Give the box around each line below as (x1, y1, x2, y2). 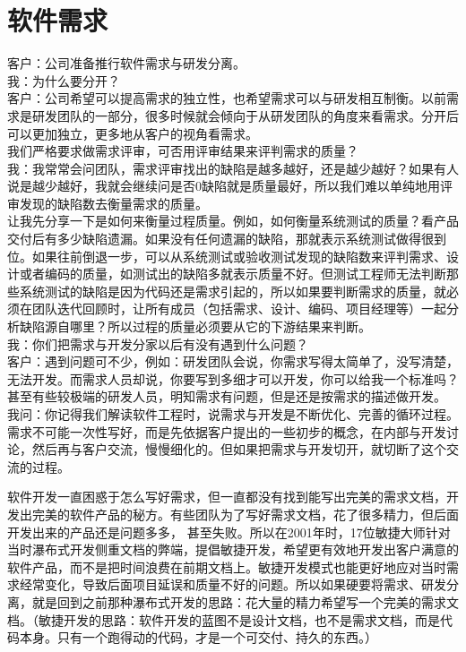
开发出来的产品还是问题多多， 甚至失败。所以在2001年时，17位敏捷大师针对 (7, 522, 451, 541)
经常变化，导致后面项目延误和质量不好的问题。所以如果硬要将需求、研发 (19, 575, 446, 594)
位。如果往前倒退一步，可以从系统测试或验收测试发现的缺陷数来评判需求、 (7, 246, 446, 265)
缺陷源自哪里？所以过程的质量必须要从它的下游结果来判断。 (19, 317, 371, 336)
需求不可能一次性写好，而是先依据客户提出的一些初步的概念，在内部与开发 (7, 422, 446, 441)
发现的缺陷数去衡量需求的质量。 (19, 193, 208, 212)
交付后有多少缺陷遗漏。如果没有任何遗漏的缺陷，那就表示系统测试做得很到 (7, 229, 446, 248)
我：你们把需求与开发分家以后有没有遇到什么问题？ (7, 334, 308, 353)
